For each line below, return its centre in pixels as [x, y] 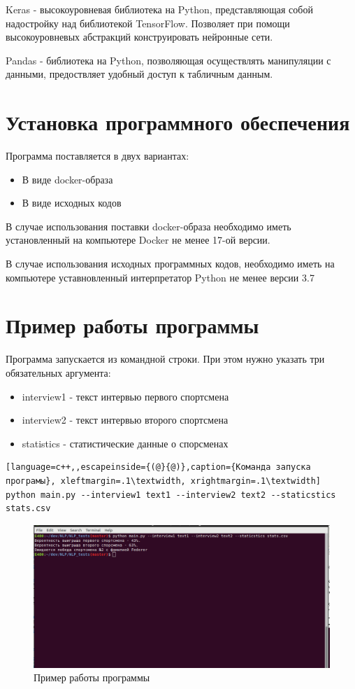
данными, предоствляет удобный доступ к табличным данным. [139, 74]
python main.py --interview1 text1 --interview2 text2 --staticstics [171, 495]
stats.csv [28, 509]
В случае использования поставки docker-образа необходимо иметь [148, 226]
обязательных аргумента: [58, 372]
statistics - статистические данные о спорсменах [125, 443]
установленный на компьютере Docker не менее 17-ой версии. [138, 240]
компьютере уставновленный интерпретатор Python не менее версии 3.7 [160, 277]
